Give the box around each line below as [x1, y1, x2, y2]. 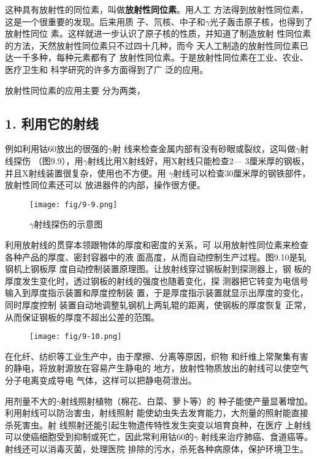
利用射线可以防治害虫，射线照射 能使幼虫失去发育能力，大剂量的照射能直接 [5, 406, 308, 419]
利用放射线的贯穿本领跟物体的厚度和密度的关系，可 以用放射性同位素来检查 [5, 238, 308, 251]
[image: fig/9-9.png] [29, 200, 118, 209]
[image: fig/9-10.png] [29, 332, 122, 341]
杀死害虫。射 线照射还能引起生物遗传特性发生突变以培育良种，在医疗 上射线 [5, 418, 311, 431]
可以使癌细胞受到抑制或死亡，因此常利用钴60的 [5, 430, 194, 443]
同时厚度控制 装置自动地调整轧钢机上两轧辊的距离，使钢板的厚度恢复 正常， [5, 298, 311, 311]
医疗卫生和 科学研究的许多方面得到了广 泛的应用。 [5, 63, 208, 75]
